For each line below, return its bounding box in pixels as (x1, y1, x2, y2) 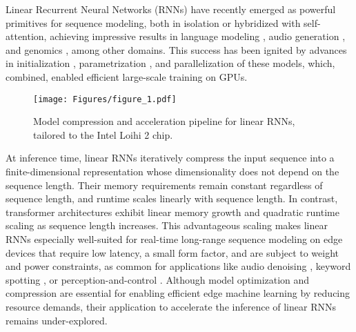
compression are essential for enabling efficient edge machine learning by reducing (6, 286, 350, 300)
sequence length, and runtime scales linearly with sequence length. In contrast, (6, 191, 338, 206)
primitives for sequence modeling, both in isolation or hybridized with (6, 15, 301, 30)
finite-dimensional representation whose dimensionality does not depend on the (6, 164, 339, 178)
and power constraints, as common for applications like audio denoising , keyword (6, 259, 351, 273)
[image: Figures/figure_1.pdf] (33, 94, 177, 104)
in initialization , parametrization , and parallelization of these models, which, (6, 56, 335, 70)
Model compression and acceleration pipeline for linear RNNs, (33, 114, 295, 128)
